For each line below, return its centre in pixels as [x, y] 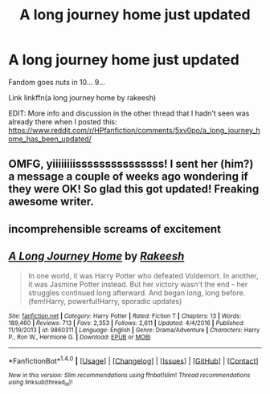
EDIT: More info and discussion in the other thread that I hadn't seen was [129, 113]
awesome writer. [51, 202]
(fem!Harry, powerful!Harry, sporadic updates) [105, 301]
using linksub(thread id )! [41, 383]
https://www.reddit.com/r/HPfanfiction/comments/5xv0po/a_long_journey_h [135, 130]
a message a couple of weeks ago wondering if [129, 177]
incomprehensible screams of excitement [115, 229]
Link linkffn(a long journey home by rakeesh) [82, 97]
